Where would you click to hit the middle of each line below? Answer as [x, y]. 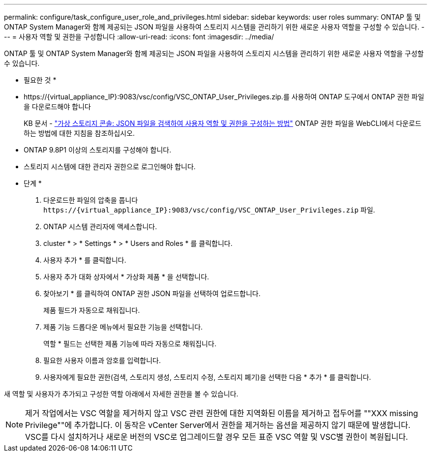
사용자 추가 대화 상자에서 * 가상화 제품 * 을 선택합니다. [126, 277]
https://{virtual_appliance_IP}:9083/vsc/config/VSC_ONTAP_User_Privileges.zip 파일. [209, 210]
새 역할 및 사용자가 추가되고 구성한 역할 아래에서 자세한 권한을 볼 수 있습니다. [121, 394]
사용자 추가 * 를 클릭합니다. [85, 260]
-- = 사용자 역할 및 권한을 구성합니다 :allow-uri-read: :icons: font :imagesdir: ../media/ [139, 37]
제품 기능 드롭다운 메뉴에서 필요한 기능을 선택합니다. [123, 327]
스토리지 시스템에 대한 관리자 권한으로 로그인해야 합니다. [110, 167]
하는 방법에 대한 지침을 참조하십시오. [79, 133]
